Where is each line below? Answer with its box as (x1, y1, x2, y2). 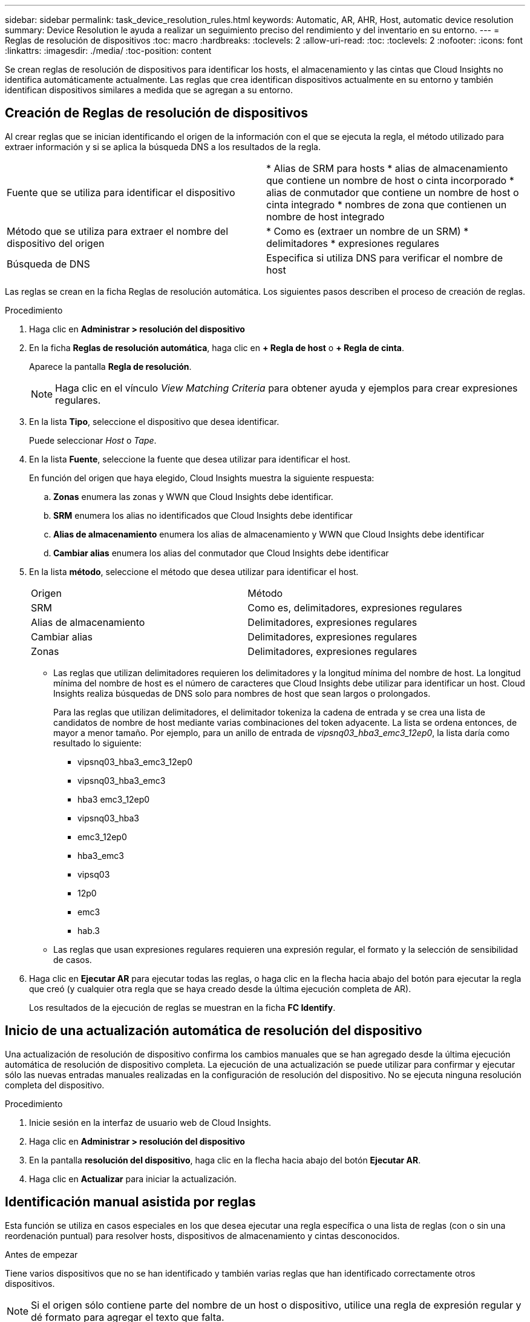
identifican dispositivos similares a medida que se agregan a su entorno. (5, 85, 293, 95)
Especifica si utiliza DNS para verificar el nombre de (266, 251, 503, 264)
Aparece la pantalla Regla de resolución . (29, 361, 192, 372)
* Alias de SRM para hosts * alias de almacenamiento (266, 162, 508, 174)
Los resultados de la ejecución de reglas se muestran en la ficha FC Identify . (29, 1002, 336, 1013)
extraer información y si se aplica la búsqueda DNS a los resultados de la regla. (5, 141, 321, 152)
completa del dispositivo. (5, 1079, 105, 1090)
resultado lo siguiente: (53, 737, 142, 748)
